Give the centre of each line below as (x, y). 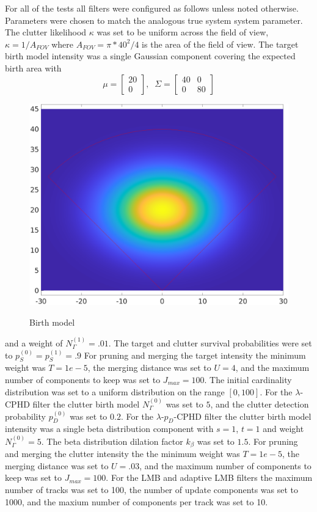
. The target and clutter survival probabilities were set (210, 342)
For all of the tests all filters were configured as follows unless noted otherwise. (152, 8)
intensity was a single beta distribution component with (109, 429)
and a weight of (34, 342)
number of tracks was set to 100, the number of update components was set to (152, 489)
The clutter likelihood (46, 32)
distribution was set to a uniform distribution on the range (115, 391)
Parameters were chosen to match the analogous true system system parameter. (154, 20)
